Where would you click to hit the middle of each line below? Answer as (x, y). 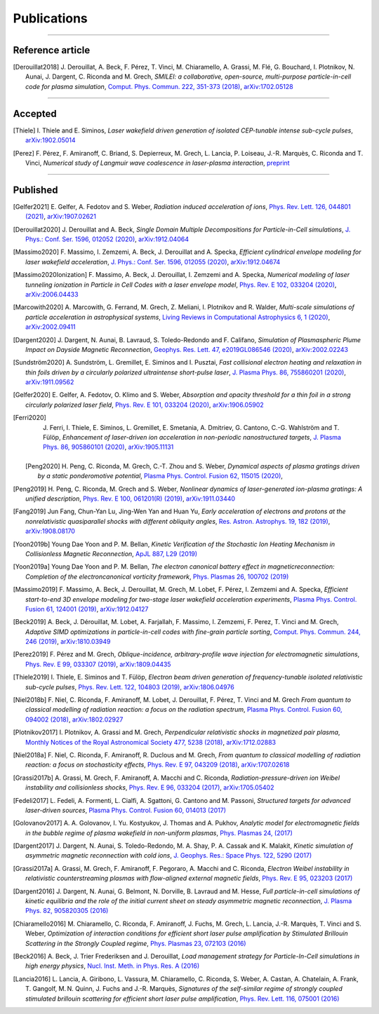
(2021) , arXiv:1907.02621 (61, 217)
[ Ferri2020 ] (30, 418)
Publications (50, 18)
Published (35, 190)
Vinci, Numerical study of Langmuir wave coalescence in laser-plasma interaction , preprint (158, 163)
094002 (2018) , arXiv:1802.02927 (74, 719)
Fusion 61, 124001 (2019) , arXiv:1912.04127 (87, 609)
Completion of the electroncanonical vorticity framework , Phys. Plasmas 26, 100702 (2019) (157, 576)
